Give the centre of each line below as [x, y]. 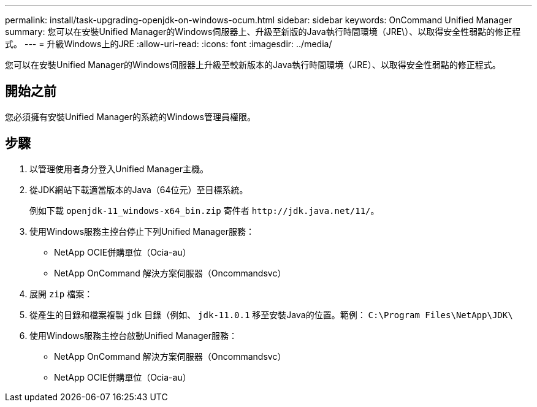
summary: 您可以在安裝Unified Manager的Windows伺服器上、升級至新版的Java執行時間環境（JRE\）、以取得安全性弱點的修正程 [263, 32]
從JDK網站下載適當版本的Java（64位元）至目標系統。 [139, 189]
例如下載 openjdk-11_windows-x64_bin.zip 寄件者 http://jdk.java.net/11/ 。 [204, 210]
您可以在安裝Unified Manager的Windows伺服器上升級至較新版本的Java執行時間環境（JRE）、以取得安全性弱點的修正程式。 [253, 65]
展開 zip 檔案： [61, 294]
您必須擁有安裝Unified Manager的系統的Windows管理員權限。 [130, 116]
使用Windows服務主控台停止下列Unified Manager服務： [142, 231]
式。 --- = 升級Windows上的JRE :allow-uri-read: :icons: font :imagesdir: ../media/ [169, 44]
